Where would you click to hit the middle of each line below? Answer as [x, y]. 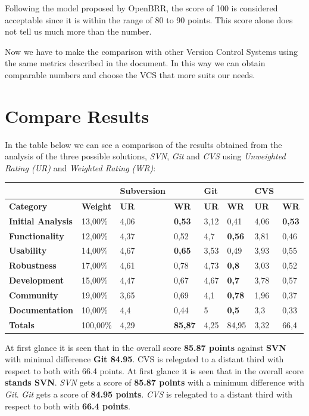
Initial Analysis [41, 221]
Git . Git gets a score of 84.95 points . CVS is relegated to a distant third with [149, 394]
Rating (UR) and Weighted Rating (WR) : [80, 167]
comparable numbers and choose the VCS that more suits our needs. [130, 74]
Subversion [143, 190]
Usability [28, 250]
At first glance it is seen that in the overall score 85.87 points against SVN [146, 347]
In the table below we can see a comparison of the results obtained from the [143, 144]
